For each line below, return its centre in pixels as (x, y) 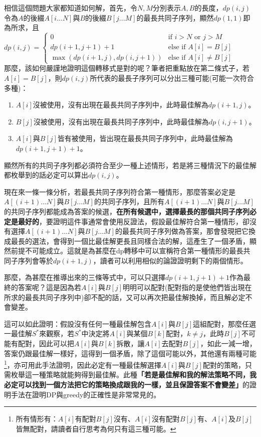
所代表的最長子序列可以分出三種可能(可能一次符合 (172, 78)
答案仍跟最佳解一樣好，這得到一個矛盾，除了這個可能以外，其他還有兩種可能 (130, 353)
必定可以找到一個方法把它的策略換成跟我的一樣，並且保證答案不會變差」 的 (127, 385)
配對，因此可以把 (46, 343)
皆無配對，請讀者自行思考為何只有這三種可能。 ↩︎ (96, 428)
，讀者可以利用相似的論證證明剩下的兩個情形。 (170, 260)
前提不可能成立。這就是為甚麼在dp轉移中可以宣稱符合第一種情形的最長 (127, 251)
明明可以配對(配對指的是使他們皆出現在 (187, 287)
